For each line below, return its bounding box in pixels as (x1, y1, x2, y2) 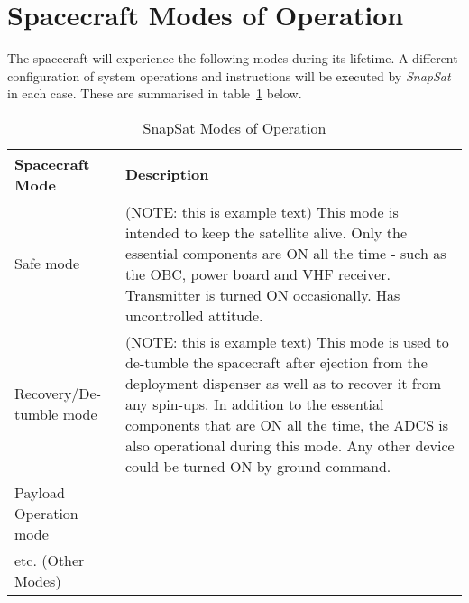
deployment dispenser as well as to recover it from (124, 372, 442, 394)
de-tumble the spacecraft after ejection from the (124, 351, 428, 373)
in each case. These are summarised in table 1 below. (7, 84, 302, 103)
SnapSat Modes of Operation (143, 116, 326, 138)
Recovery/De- (14, 383, 102, 404)
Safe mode (14, 253, 80, 274)
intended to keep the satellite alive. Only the (124, 221, 408, 243)
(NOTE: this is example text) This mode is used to (124, 330, 449, 352)
